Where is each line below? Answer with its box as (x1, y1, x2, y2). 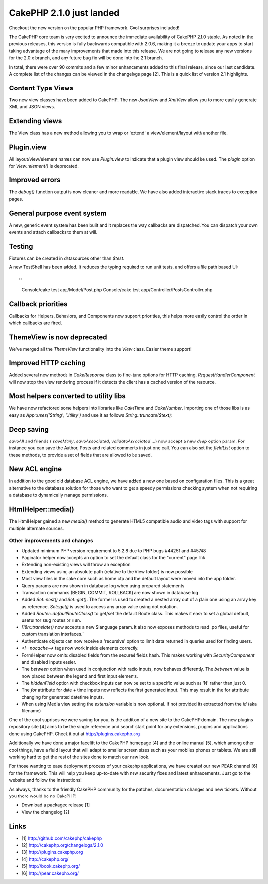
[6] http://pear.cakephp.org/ (21, 870, 79, 876)
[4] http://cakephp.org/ (21, 856, 69, 862)
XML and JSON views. (9, 104, 55, 110)
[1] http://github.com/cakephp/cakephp (21, 835, 102, 841)
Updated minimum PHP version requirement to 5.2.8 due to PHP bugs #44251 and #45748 (21, 547, 206, 554)
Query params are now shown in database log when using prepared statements (21, 582, 185, 589)
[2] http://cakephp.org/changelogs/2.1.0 (21, 842, 104, 848)
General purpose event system (9, 209, 107, 217)
